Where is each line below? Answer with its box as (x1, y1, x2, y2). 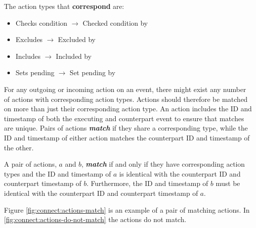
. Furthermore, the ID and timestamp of (86, 178, 209, 188)
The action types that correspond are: (4, 1, 124, 11)
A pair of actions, (4, 159, 57, 169)
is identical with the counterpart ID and (119, 168, 241, 179)
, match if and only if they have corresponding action (81, 159, 245, 169)
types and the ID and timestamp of (4, 168, 111, 179)
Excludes (15, 34, 43, 45)
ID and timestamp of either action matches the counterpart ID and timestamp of (4, 132, 250, 142)
